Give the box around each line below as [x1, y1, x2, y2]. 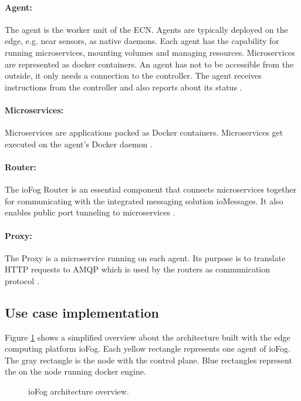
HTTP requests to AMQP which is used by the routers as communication [5, 263, 270, 275]
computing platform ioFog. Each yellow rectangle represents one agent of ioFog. [5, 342, 291, 355]
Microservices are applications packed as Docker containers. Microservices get [5, 126, 283, 139]
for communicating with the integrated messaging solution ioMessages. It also [5, 194, 283, 207]
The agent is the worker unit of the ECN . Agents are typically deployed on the [5, 23, 288, 35]
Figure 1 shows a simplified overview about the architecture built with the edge [5, 331, 290, 343]
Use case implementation [5, 303, 159, 321]
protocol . [5, 274, 39, 287]
